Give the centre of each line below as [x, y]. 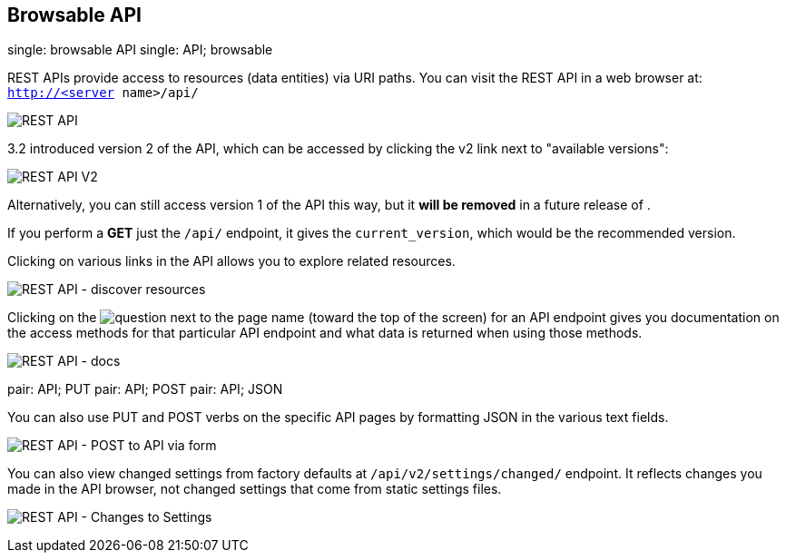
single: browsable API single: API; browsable [140, 50]
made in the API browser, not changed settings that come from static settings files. [255, 489]
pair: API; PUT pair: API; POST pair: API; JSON [145, 389]
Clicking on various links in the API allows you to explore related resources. [231, 261]
